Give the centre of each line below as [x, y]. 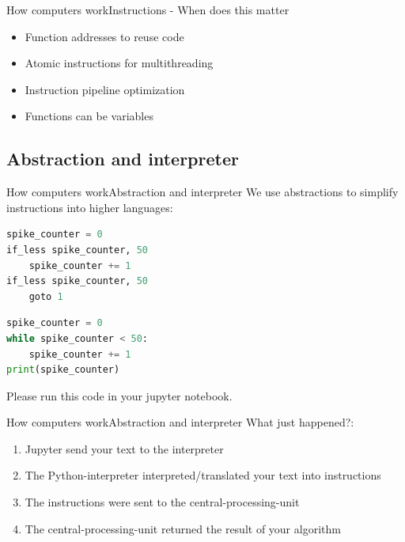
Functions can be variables [89, 116]
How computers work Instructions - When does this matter [148, 9]
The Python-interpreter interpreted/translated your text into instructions [203, 475]
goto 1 [46, 296]
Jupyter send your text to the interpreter [124, 448]
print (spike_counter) [63, 370]
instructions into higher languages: [90, 207]
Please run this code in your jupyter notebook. [119, 395]
